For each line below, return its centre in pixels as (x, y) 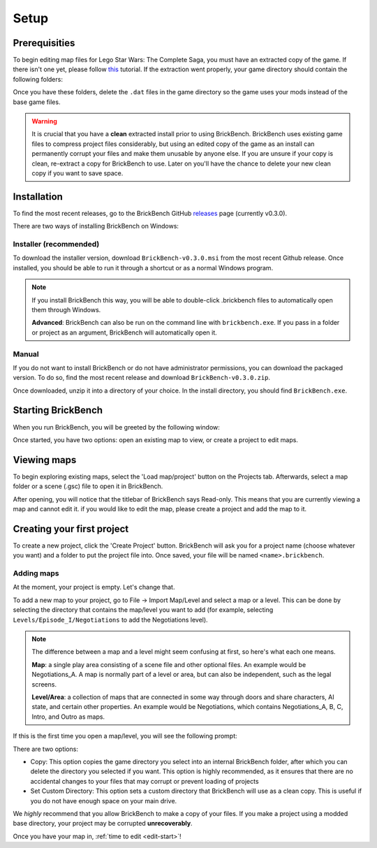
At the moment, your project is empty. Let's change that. (94, 587)
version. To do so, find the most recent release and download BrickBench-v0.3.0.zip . (142, 378)
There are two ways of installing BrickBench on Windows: (96, 226)
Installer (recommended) (56, 244)
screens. (44, 684)
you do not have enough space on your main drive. (104, 801)
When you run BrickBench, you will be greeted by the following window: (116, 427)
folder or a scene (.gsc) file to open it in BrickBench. (88, 486)
